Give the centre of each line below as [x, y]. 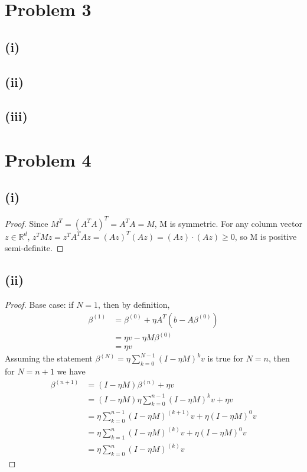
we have [71, 371]
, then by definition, [134, 305]
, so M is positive [266, 236]
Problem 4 [48, 159]
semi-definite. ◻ [34, 248]
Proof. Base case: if [39, 305]
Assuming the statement [49, 358]
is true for [225, 358]
